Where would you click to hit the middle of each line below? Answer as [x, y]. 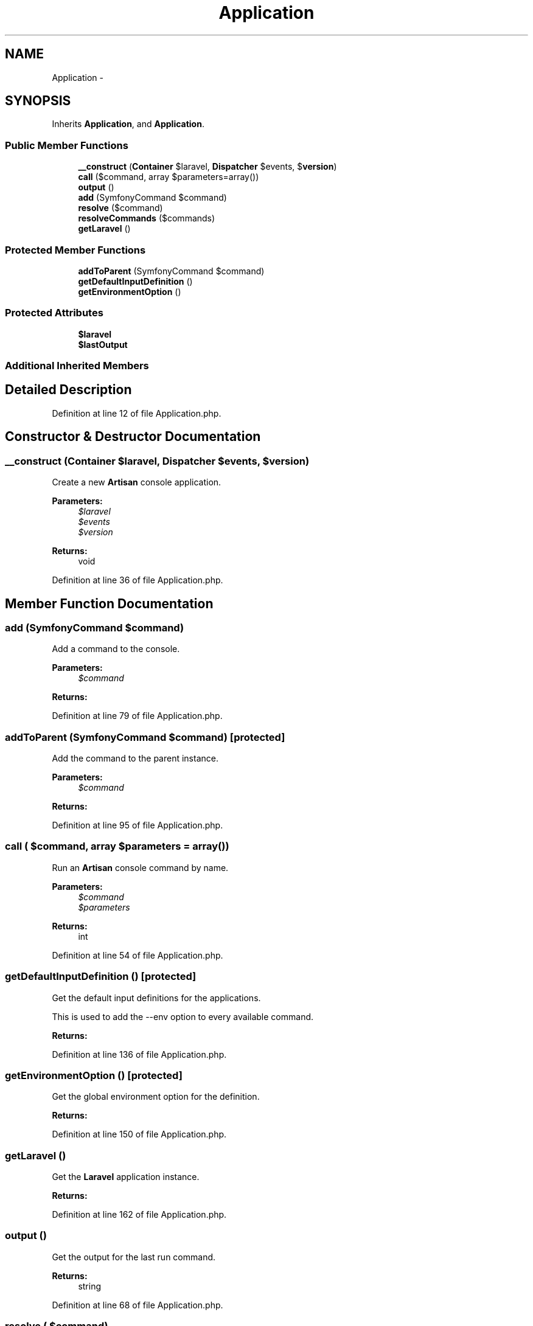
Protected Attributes [54, 313]
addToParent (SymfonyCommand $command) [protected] [145, 737]
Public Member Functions [67, 145]
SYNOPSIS [38, 101]
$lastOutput [103, 344]
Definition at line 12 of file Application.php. [137, 413]
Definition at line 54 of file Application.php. [138, 955]
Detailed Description [68, 390]
